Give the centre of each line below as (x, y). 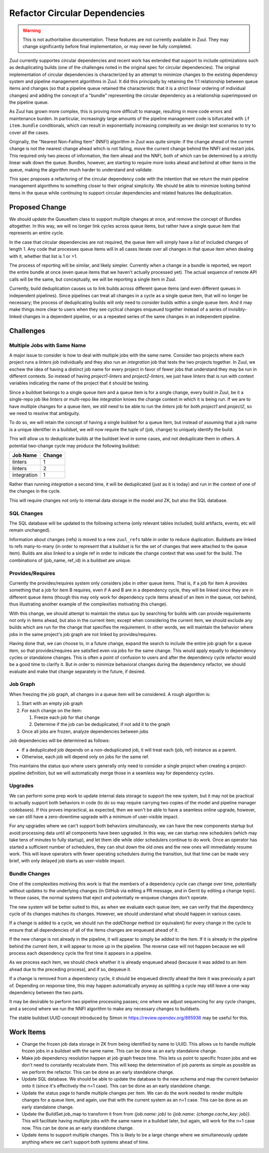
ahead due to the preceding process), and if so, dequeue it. (70, 969)
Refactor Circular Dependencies (77, 13)
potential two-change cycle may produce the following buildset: (75, 446)
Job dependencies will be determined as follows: (60, 741)
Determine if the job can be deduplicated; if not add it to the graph (102, 724)
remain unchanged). (30, 530)
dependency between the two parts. (47, 992)
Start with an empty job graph (52, 703)
